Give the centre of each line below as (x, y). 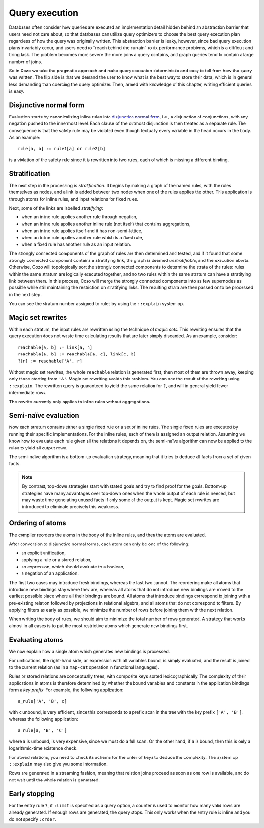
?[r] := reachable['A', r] (50, 361)
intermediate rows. (28, 393)
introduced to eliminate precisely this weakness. (71, 507)
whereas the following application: (44, 719)
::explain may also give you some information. (58, 764)
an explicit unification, (43, 553)
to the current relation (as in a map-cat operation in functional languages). (84, 667)
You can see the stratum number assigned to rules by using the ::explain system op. (97, 304)
